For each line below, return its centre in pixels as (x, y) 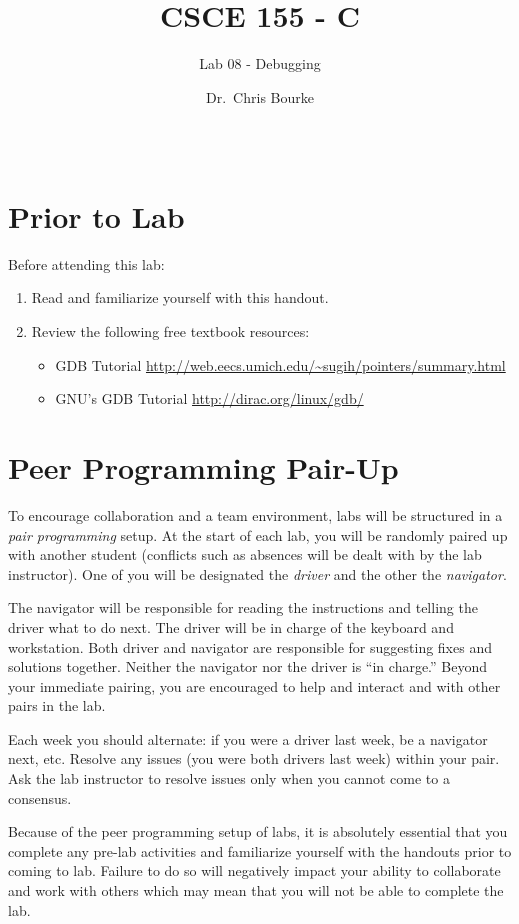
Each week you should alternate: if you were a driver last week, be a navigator (248, 738)
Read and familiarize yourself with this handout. (180, 297)
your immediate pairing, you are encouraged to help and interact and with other (254, 685)
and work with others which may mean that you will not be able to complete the (256, 890)
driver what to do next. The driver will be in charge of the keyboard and (231, 626)
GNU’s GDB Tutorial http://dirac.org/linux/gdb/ (209, 398)
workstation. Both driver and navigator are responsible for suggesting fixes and (250, 646)
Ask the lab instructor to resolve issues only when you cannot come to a (229, 778)
